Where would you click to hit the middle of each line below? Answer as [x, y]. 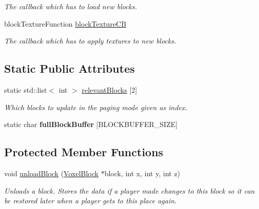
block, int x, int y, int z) [142, 173]
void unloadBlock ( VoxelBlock [51, 173]
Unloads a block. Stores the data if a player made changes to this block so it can [129, 190]
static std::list [26, 89]
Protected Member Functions [84, 152]
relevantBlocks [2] [109, 89]
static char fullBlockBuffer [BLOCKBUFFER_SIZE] [91, 124]
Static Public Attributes [69, 68]
